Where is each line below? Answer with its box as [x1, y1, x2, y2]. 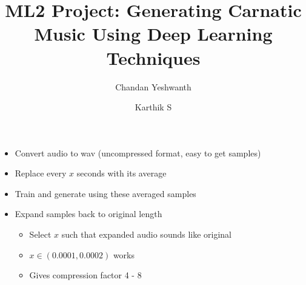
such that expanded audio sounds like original [61, 228, 232, 241]
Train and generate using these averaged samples [15, 187, 196, 199]
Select [29, 228, 52, 241]
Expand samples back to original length [15, 207, 162, 220]
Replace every [15, 167, 67, 179]
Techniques [106, 45, 201, 70]
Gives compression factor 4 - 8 [29, 269, 142, 281]
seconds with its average [76, 167, 167, 179]
